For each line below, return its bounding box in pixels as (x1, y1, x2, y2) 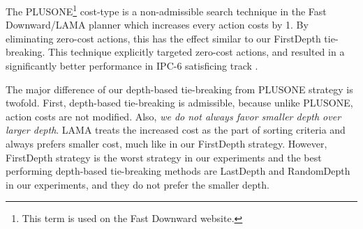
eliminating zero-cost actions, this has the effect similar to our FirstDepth (6, 31, 321, 45)
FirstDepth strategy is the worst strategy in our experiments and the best (6, 150, 322, 164)
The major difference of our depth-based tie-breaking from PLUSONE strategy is (6, 81, 353, 96)
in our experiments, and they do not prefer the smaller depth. (6, 177, 269, 191)
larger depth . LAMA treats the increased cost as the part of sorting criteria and (6, 123, 346, 137)
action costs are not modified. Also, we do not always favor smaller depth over (6, 109, 341, 123)
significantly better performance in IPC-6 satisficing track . (6, 58, 258, 73)
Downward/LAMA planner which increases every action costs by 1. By (6, 17, 309, 32)
